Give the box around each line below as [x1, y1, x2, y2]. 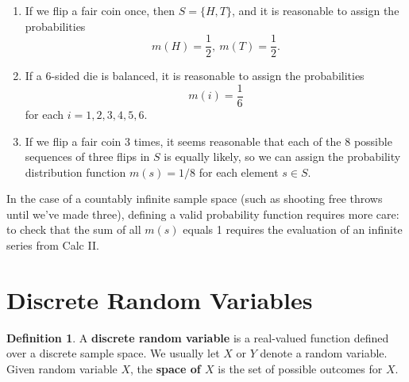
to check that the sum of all [6, 221, 141, 238]
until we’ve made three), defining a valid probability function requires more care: [6, 205, 399, 222]
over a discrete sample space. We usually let [6, 345, 220, 361]
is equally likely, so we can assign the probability [164, 148, 401, 165]
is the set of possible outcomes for [218, 360, 383, 376]
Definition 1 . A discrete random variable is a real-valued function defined [6, 329, 389, 346]
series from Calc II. [6, 237, 99, 254]
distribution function [25, 163, 126, 180]
